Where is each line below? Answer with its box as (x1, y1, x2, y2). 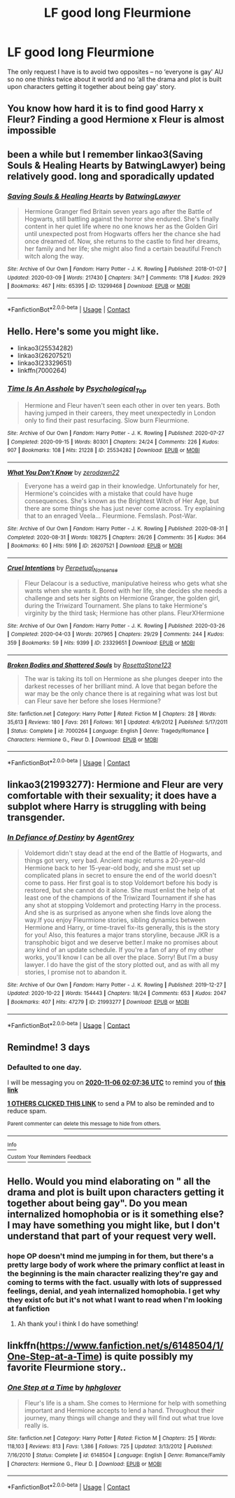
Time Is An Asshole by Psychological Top (7, 384, 147, 395)
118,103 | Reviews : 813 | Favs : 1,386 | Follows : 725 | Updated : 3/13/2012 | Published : (7, 1443, 213, 1450)
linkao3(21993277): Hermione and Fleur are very (7, 779, 224, 791)
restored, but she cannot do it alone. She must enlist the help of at (24, 886, 215, 894)
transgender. (7, 811, 65, 824)
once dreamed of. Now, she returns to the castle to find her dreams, (24, 237, 220, 246)
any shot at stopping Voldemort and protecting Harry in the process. (24, 900, 222, 909)
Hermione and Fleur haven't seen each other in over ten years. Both (24, 401, 220, 410)
